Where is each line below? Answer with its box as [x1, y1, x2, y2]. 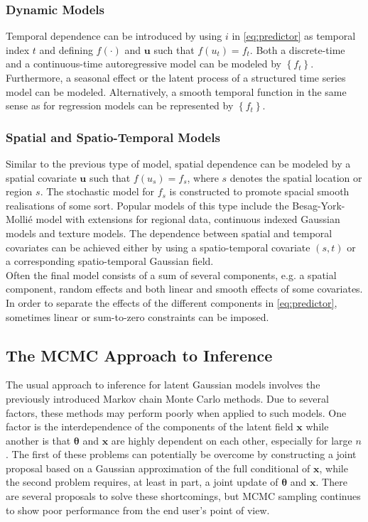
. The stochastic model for [40, 184, 155, 199]
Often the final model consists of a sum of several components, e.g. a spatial [6, 267, 337, 282]
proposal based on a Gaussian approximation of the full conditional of [6, 460, 310, 475]
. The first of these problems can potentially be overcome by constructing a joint [6, 447, 357, 462]
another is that [6, 433, 71, 447]
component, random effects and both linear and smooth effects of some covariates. [6, 281, 363, 296]
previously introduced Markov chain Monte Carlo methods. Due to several [6, 391, 329, 406]
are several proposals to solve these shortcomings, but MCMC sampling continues [6, 489, 361, 504]
